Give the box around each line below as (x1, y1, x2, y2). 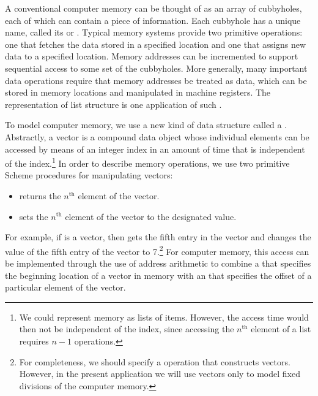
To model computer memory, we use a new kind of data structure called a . (5, 118, 287, 131)
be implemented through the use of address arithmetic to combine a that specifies (5, 257, 311, 269)
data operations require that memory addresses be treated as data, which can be (5, 74, 307, 86)
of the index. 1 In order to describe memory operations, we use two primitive (5, 155, 290, 169)
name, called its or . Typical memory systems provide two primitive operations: (5, 26, 303, 39)
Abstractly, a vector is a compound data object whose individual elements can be (5, 130, 309, 143)
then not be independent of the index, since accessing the (19, 322, 234, 335)
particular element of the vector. (5, 281, 126, 294)
